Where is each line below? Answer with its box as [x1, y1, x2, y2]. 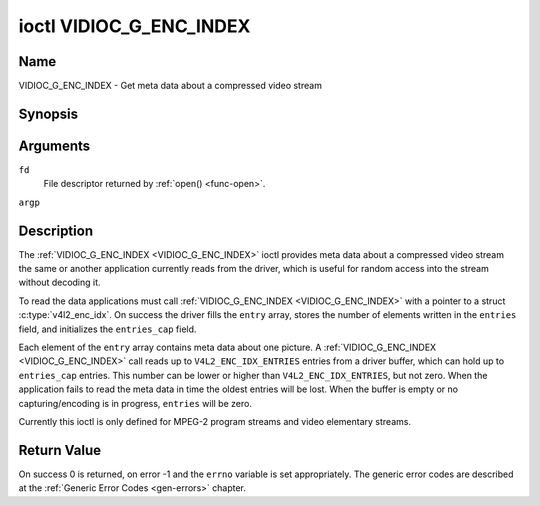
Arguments [18, 137, 91, 154]
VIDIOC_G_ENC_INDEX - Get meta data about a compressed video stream [18, 80, 322, 92]
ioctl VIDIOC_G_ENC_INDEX [18, 15, 251, 37]
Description [18, 222, 94, 239]
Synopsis [18, 105, 79, 122]
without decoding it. [18, 276, 101, 289]
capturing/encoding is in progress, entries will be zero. [18, 397, 252, 409]
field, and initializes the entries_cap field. [18, 323, 197, 335]
